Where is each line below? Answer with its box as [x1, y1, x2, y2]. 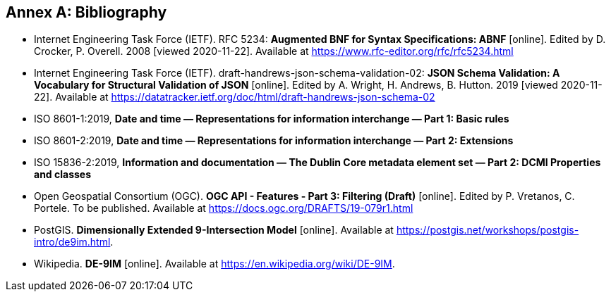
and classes [34, 168, 92, 181]
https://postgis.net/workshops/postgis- [396, 224, 579, 236]
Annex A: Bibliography [6, 4, 167, 21]
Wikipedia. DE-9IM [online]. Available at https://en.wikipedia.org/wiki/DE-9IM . [34, 258, 395, 270]
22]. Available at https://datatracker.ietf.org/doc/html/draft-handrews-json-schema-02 [34, 91, 435, 103]
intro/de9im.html [34, 236, 111, 248]
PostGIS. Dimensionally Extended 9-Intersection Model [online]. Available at [34, 224, 394, 236]
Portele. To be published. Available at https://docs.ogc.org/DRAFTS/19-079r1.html [34, 202, 413, 215]
